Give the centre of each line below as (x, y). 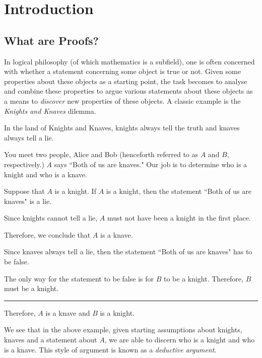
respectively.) (24, 164)
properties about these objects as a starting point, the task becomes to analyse (126, 81)
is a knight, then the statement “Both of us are (179, 191)
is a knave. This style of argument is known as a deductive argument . (110, 349)
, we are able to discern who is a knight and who (180, 340)
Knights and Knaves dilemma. (50, 111)
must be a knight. (31, 288)
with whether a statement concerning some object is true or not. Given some (122, 71)
